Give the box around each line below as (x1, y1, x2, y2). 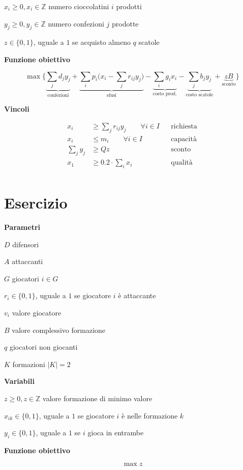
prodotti (116, 1, 142, 11)
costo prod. (153, 91, 177, 96)
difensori (12, 239, 39, 249)
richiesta (171, 122, 197, 130)
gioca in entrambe (87, 427, 144, 438)
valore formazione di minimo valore (43, 393, 153, 403)
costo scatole (186, 92, 214, 97)
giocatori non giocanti (9, 342, 78, 352)
